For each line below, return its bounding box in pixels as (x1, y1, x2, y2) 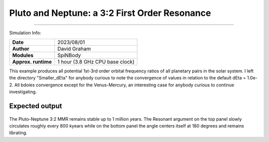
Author (12, 45, 29, 52)
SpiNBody (57, 52, 81, 59)
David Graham (57, 45, 91, 52)
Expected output (9, 102, 62, 110)
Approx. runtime (12, 58, 52, 65)
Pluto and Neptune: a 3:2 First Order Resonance (9, 7, 211, 18)
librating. (9, 130, 27, 136)
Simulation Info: (9, 30, 41, 36)
